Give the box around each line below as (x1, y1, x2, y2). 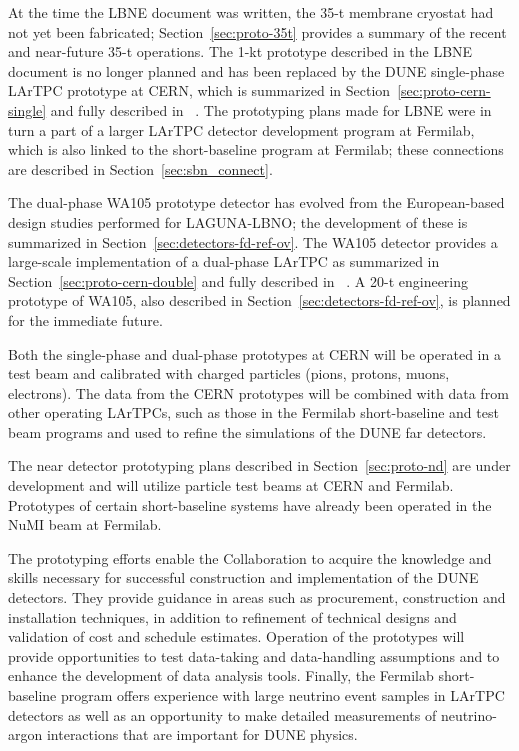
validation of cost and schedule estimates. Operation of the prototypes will (8, 626, 465, 647)
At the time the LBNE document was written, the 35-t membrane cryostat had (8, 2, 494, 22)
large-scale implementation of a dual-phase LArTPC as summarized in (8, 251, 440, 272)
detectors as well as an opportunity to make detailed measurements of (8, 704, 437, 725)
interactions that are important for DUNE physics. (46, 724, 358, 745)
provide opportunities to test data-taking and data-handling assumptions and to (8, 645, 500, 666)
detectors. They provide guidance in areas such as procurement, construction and (8, 587, 506, 608)
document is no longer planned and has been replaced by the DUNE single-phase (8, 60, 505, 81)
